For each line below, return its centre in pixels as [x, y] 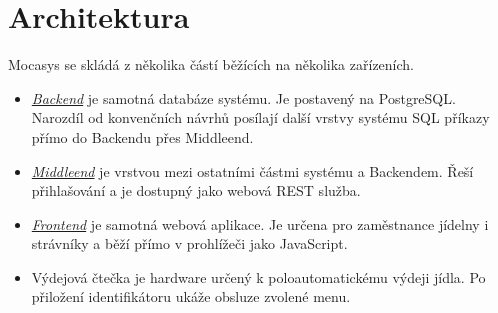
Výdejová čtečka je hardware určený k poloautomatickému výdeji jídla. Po [258, 276]
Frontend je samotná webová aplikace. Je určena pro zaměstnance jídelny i [260, 223]
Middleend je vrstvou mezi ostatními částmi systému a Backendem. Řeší [252, 170]
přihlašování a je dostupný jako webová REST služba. [196, 190]
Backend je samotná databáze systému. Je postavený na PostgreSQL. [243, 97]
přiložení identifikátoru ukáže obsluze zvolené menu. [191, 296]
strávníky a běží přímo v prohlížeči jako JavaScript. [189, 243]
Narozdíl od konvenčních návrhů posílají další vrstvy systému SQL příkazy [260, 117]
